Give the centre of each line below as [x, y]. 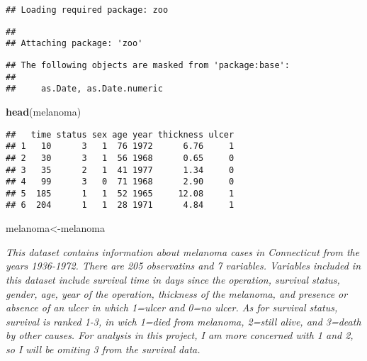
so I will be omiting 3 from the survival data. [103, 349]
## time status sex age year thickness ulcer [120, 134]
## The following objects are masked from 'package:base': [148, 65]
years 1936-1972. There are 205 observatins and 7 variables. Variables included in [183, 266]
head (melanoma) [44, 111]
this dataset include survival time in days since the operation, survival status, [173, 279]
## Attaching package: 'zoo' [74, 44]
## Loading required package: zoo [87, 10]
